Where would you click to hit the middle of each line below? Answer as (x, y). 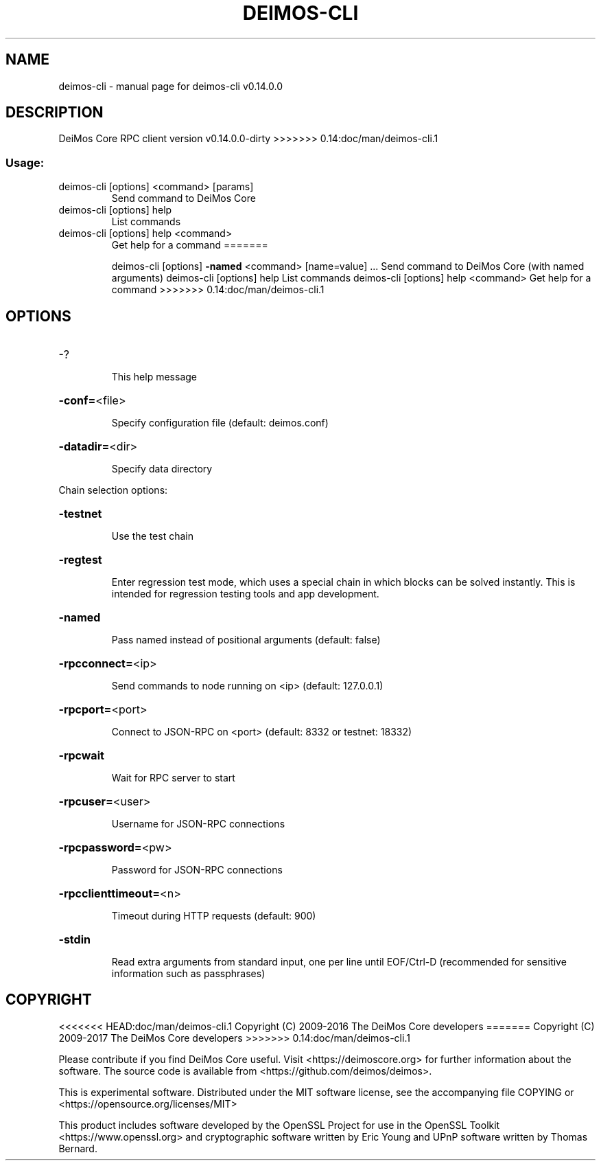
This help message (154, 377)
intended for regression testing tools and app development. (245, 594)
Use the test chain (152, 536)
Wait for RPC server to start (173, 778)
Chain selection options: (113, 490)
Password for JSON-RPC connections (197, 870)
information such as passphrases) (188, 974)
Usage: (25, 162)
